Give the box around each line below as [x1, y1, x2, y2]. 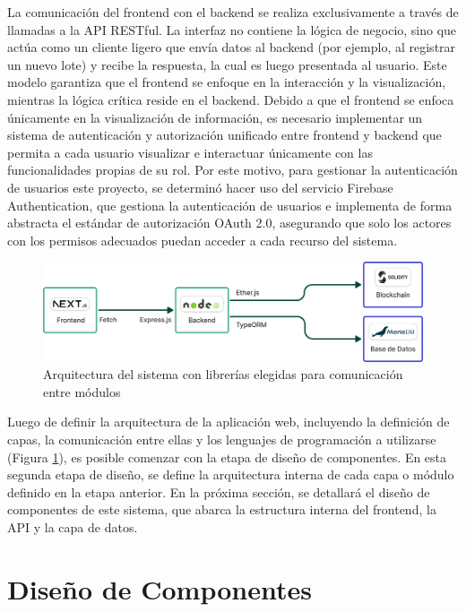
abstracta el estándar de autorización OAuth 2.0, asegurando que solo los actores [7, 213, 452, 232]
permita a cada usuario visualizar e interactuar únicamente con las [7, 142, 373, 161]
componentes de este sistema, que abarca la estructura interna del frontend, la [7, 500, 436, 519]
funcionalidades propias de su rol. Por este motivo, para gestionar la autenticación [7, 160, 458, 179]
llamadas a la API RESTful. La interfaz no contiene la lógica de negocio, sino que [7, 20, 457, 39]
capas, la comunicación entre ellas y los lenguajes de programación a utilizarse [7, 430, 436, 449]
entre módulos [43, 382, 121, 401]
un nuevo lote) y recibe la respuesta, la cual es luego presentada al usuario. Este [7, 55, 447, 73]
